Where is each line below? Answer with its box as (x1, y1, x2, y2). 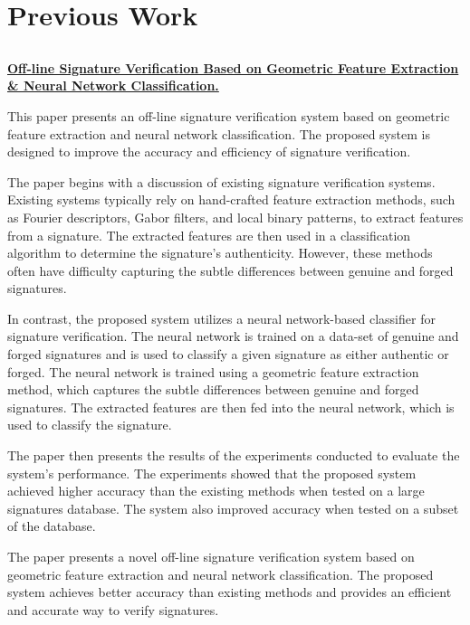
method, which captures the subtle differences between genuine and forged (7, 380, 419, 399)
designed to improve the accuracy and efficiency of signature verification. (7, 142, 411, 161)
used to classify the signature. (7, 415, 172, 434)
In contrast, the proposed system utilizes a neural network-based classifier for (7, 308, 436, 327)
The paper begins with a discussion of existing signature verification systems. (7, 172, 436, 191)
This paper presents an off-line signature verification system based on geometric (7, 106, 450, 125)
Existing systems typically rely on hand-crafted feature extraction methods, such (7, 190, 456, 209)
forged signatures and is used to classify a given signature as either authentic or (7, 345, 449, 364)
